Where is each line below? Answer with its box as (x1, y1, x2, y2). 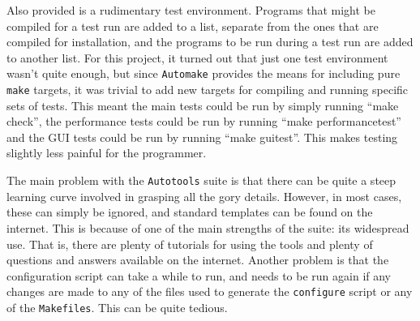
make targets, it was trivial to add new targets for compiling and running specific (6, 81, 409, 98)
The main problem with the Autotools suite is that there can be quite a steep (6, 172, 396, 189)
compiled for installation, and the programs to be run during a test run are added (6, 33, 414, 50)
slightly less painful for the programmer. (6, 144, 207, 161)
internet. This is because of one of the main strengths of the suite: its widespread (6, 219, 409, 236)
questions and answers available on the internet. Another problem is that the (6, 251, 389, 268)
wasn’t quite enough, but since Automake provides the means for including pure (6, 65, 401, 82)
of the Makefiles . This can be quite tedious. (6, 298, 228, 315)
